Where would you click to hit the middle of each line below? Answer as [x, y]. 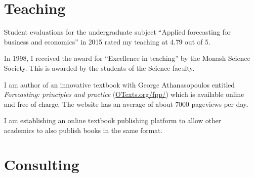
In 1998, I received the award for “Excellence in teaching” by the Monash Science [127, 58]
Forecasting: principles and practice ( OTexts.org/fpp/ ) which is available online [124, 94]
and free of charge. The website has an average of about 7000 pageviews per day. [126, 104]
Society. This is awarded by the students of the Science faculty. [99, 67]
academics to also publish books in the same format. [83, 130]
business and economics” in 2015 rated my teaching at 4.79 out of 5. [107, 41]
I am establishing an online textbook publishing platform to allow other [113, 120]
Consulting [42, 164]
